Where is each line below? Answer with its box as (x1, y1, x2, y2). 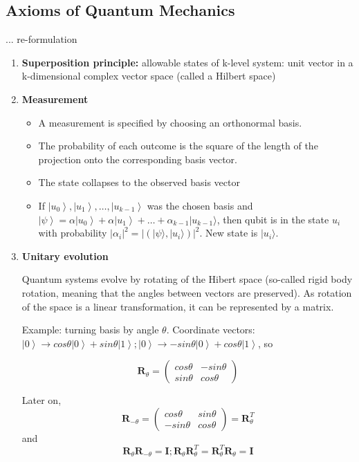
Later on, (21, 393, 62, 407)
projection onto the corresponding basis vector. (38, 151, 237, 166)
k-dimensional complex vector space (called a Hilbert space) (21, 68, 276, 83)
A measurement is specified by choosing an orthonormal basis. (38, 115, 302, 129)
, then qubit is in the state (217, 212, 329, 226)
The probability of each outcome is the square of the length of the (38, 138, 318, 153)
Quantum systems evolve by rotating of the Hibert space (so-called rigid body (21, 272, 353, 286)
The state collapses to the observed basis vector (38, 175, 240, 190)
